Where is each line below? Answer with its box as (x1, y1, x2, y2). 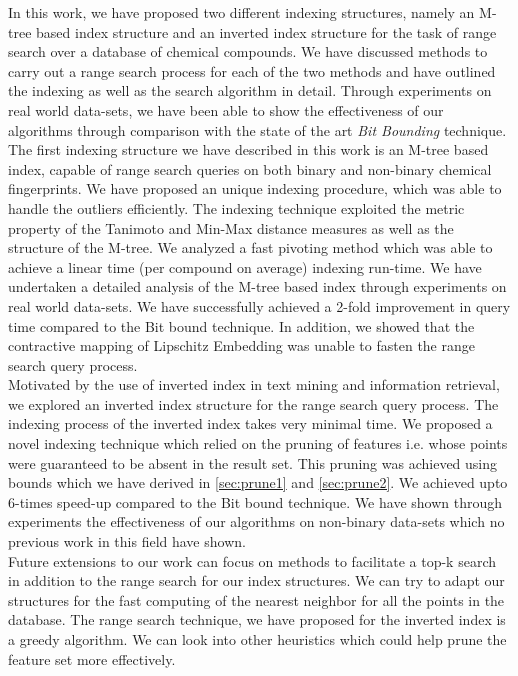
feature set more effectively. (8, 648, 176, 669)
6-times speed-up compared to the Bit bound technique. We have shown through (8, 491, 503, 512)
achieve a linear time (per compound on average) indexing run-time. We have (8, 256, 482, 277)
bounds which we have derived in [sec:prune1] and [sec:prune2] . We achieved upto (8, 472, 508, 493)
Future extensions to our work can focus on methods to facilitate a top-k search (8, 550, 496, 571)
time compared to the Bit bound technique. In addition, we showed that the (8, 315, 475, 336)
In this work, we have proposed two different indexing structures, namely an (8, 2, 475, 22)
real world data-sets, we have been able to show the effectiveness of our (8, 99, 444, 120)
